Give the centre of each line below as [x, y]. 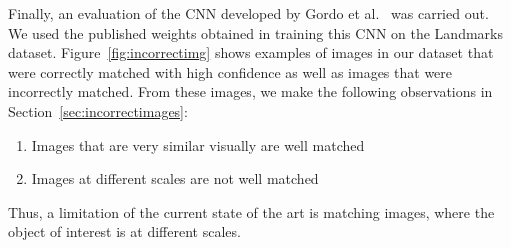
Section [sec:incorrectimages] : [98, 110]
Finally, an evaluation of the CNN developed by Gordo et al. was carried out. [248, 13]
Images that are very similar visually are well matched [198, 144]
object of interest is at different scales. [124, 231]
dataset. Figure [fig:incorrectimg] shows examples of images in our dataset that [251, 52]
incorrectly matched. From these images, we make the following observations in [250, 91]
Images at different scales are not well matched [175, 178]
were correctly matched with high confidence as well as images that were [230, 71]
